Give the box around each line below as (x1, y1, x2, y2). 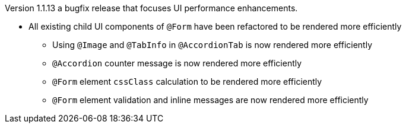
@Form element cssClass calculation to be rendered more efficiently (52, 76, 322, 87)
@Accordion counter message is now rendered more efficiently (52, 58, 302, 68)
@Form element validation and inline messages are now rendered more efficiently (52, 95, 369, 105)
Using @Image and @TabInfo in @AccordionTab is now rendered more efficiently (52, 40, 373, 50)
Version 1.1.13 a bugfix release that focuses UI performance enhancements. (5, 3, 298, 13)
